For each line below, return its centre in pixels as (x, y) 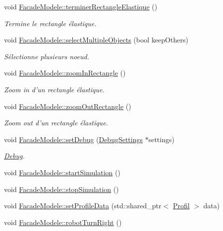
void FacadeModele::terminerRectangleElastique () (81, 6)
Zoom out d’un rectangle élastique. (56, 123)
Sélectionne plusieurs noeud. (47, 56)
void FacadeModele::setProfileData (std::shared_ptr (83, 206)
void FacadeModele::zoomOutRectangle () (68, 106)
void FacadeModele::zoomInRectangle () (65, 73)
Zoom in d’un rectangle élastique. (54, 89)
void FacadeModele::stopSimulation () (61, 189)
